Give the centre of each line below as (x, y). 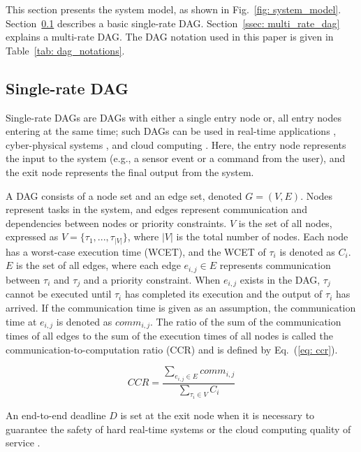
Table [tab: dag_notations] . (65, 50)
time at (21, 321)
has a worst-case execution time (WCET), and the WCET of (136, 251)
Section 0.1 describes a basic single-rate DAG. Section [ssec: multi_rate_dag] (173, 23)
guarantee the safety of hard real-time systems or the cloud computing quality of (178, 429)
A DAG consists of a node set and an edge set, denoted (124, 195)
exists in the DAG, (280, 279)
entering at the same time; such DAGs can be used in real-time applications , (171, 131)
